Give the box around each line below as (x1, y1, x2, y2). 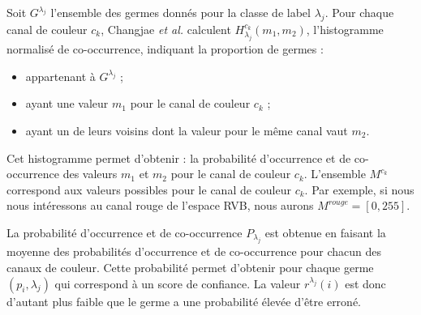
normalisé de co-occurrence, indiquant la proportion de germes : (6, 40, 324, 57)
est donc (345, 275, 386, 292)
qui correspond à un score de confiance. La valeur (54, 275, 301, 292)
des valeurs (62, 165, 118, 182)
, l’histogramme (306, 20, 384, 37)
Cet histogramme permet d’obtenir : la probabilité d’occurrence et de (6, 149, 351, 166)
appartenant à (25, 67, 96, 84)
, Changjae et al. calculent (101, 20, 231, 37)
